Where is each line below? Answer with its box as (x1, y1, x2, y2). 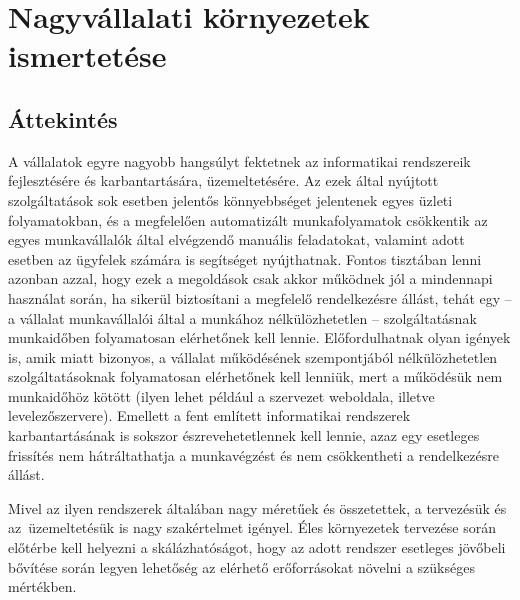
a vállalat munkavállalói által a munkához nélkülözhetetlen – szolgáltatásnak (8, 307, 477, 328)
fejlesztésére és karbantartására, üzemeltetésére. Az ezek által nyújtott (8, 170, 439, 191)
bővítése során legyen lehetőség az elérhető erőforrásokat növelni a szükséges (8, 556, 475, 577)
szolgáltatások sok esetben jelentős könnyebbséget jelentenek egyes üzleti (8, 189, 453, 210)
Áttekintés (8, 103, 118, 134)
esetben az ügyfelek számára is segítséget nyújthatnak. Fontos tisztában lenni (8, 248, 482, 269)
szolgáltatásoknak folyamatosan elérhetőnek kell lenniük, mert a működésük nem (8, 366, 503, 387)
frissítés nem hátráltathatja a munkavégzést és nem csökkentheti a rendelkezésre (8, 444, 500, 465)
